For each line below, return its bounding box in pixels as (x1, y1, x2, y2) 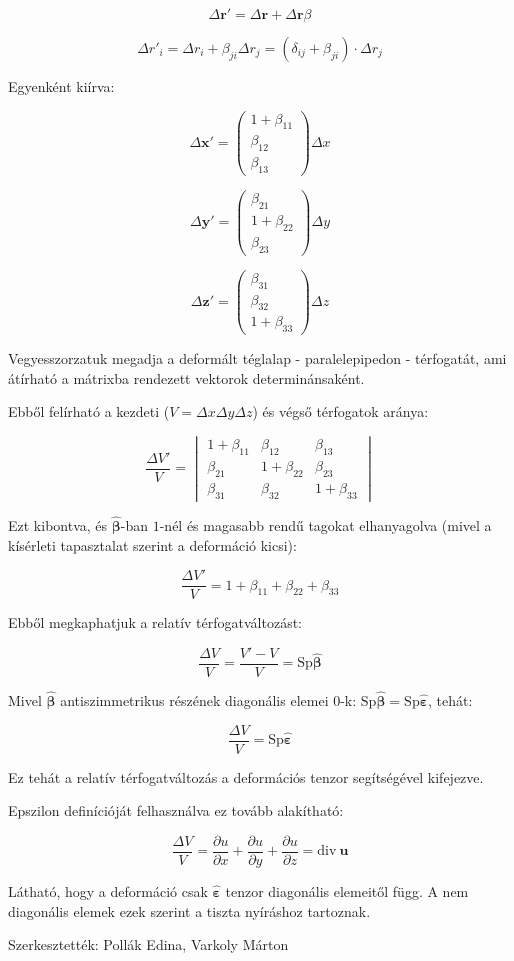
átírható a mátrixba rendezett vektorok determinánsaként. (8, 367, 365, 388)
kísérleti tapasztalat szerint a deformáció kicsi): (8, 534, 297, 555)
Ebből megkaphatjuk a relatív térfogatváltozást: (8, 612, 302, 633)
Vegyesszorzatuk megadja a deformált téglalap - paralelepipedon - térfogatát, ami (8, 348, 507, 369)
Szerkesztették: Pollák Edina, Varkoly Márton (8, 934, 289, 955)
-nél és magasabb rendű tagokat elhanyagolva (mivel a (159, 514, 492, 535)
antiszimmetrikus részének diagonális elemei (60, 690, 329, 711)
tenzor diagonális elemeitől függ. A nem (225, 880, 469, 901)
